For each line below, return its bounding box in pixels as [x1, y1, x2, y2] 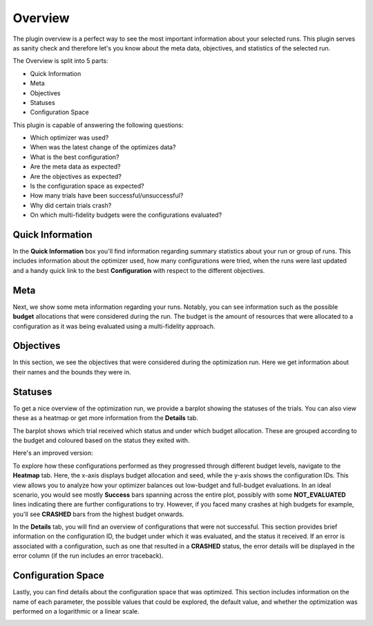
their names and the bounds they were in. [12, 368, 131, 376]
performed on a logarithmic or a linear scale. [12, 607, 140, 615]
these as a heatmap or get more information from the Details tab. [12, 414, 198, 422]
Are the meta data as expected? [30, 162, 121, 171]
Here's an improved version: [12, 449, 93, 457]
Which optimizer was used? [30, 133, 109, 142]
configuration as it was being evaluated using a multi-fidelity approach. [12, 322, 216, 330]
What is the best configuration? [30, 153, 119, 161]
